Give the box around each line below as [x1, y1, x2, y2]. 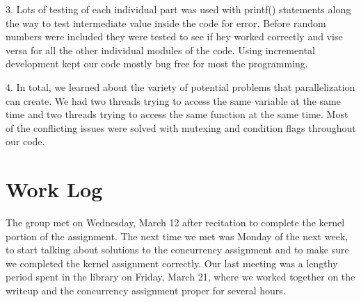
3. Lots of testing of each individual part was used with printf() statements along [6, 2, 351, 16]
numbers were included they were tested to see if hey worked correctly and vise [6, 29, 343, 44]
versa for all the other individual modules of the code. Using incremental [6, 42, 315, 57]
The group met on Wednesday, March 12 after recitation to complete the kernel [6, 215, 345, 230]
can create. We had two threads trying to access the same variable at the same [6, 93, 341, 108]
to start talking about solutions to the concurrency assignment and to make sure [6, 242, 349, 257]
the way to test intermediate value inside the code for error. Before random [6, 15, 326, 30]
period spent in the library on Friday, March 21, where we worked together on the [6, 269, 355, 284]
